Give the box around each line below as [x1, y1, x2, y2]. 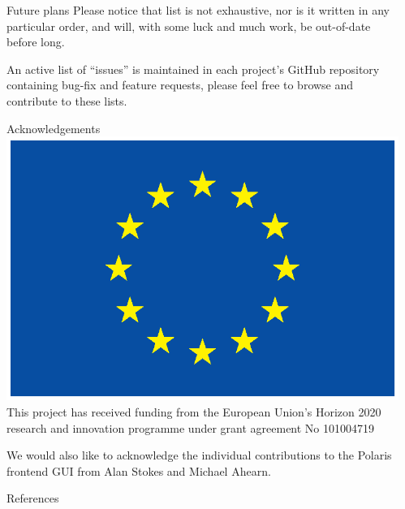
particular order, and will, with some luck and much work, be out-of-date [6, 17, 371, 34]
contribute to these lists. [6, 92, 127, 109]
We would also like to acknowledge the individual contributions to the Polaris [6, 446, 392, 464]
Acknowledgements [6, 119, 101, 136]
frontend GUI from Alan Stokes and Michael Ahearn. [6, 462, 271, 479]
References [6, 490, 59, 507]
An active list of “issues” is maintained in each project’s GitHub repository [6, 60, 380, 77]
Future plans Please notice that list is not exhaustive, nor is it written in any [6, 2, 390, 18]
